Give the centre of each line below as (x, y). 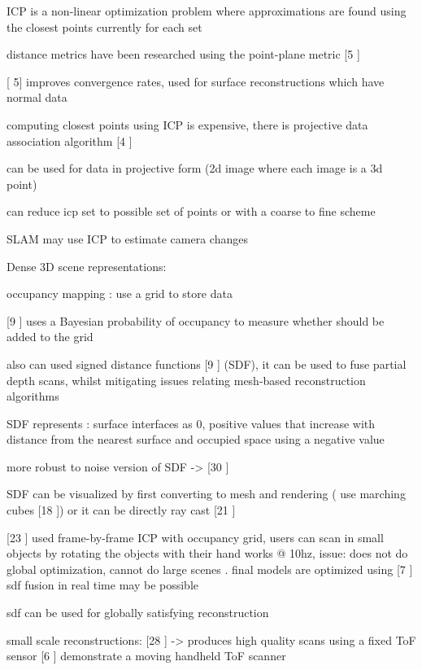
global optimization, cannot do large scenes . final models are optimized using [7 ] (210, 569)
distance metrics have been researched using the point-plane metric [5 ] (183, 54)
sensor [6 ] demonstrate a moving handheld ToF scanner (146, 656)
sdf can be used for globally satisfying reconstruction (138, 613)
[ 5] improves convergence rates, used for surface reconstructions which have (196, 81)
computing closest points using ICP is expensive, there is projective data (187, 124)
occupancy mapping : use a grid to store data (120, 293)
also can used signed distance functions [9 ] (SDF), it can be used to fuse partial (207, 363)
